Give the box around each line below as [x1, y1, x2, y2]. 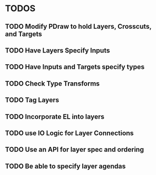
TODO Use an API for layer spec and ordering [5, 145, 144, 154]
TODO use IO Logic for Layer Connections [5, 129, 134, 137]
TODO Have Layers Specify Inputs [5, 46, 110, 54]
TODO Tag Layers [5, 96, 59, 105]
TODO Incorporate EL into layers [5, 112, 104, 121]
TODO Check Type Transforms [5, 79, 100, 87]
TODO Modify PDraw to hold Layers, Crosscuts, [5, 22, 152, 31]
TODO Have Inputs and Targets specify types [5, 63, 145, 71]
